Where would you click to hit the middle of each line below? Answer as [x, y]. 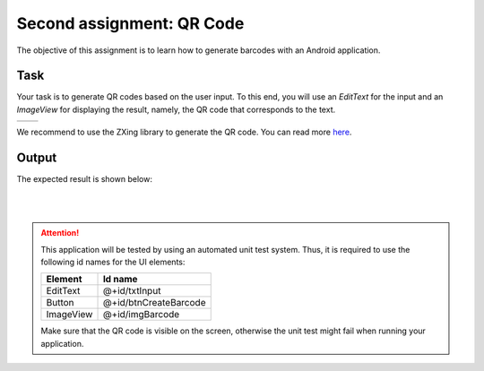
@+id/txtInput [132, 291]
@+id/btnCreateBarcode [154, 303]
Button [60, 303]
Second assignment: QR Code [130, 23]
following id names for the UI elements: [113, 262]
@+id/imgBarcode [141, 315]
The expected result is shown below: [84, 179]
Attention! [60, 233]
